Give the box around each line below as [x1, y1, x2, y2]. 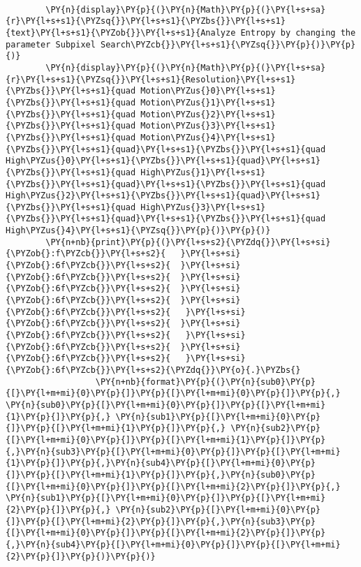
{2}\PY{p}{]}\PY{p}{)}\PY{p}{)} [6, 551, 156, 561]
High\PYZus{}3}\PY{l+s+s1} [140, 202, 266, 212]
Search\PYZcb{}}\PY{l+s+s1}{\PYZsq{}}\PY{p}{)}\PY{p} [101, 39, 356, 50]
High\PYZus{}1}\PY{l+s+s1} [140, 167, 266, 177]
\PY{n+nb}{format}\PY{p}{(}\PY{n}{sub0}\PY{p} [95, 376, 316, 387]
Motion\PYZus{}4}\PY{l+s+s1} [140, 132, 276, 142]
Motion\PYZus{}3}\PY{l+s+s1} [140, 121, 276, 131]
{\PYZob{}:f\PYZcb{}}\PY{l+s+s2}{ [6, 249, 166, 259]
